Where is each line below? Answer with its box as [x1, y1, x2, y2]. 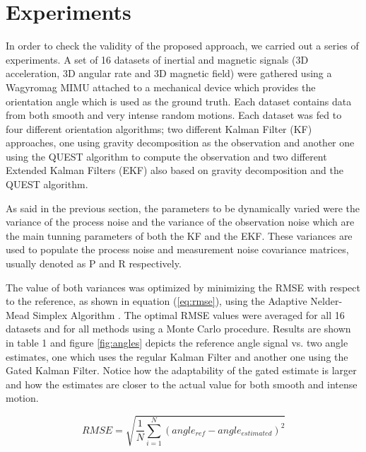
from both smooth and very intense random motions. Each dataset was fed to [6, 108, 342, 122]
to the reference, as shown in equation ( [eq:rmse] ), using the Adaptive [6, 294, 307, 308]
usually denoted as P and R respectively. [6, 256, 182, 271]
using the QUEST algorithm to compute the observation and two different [6, 149, 327, 163]
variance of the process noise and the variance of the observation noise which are [6, 214, 355, 229]
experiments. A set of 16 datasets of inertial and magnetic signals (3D [6, 52, 309, 66]
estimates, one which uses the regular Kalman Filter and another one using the [6, 349, 348, 364]
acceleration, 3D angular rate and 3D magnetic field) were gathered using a [6, 66, 332, 81]
